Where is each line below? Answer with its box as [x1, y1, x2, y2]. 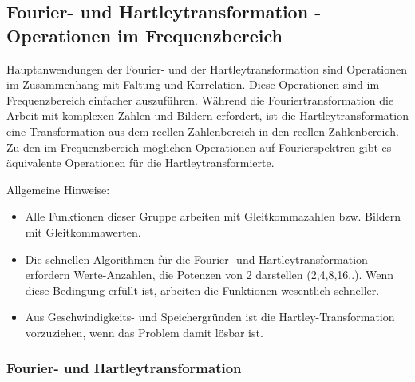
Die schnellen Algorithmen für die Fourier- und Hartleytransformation [25, 250, 368, 267]
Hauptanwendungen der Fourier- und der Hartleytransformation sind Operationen [6, 60, 408, 77]
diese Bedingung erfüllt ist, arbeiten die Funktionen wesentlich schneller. [25, 281, 380, 298]
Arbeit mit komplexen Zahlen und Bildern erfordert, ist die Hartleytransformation [6, 107, 409, 124]
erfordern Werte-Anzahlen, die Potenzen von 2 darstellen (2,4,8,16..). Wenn [25, 266, 394, 283]
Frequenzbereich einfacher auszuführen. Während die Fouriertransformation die [6, 91, 394, 108]
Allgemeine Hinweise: [6, 181, 110, 197]
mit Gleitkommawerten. [25, 223, 141, 240]
